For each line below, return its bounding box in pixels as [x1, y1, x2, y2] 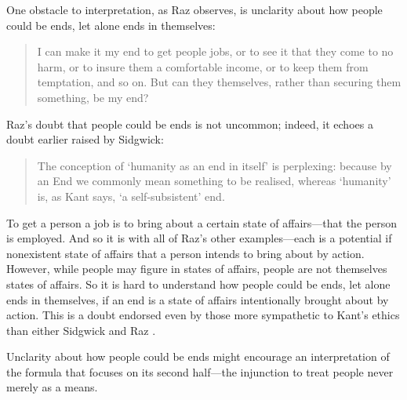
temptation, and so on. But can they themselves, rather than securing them [37, 74, 402, 90]
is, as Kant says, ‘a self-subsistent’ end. [37, 187, 225, 204]
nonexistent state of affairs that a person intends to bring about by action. [6, 245, 365, 261]
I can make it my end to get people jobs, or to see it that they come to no [37, 43, 394, 60]
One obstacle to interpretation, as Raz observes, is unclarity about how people [6, 2, 383, 17]
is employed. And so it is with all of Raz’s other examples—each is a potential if [6, 230, 392, 246]
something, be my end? [37, 89, 149, 105]
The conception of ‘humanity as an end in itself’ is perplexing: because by [37, 157, 392, 173]
